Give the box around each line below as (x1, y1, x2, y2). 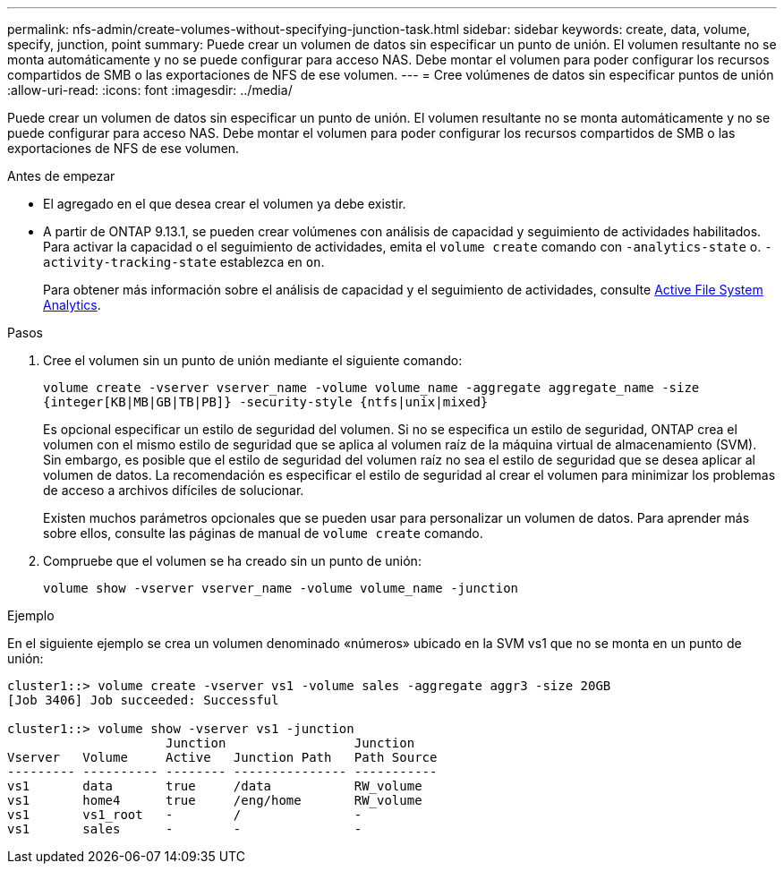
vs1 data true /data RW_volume (7, 779, 422, 793)
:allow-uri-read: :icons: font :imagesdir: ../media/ (7, 82, 293, 98)
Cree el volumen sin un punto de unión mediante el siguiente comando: (43, 353, 463, 368)
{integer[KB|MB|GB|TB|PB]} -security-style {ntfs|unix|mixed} (43, 395, 489, 409)
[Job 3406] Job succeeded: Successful (7, 693, 279, 707)
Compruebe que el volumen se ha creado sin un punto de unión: (43, 553, 422, 568)
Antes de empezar (7, 168, 115, 184)
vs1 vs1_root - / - (7, 807, 362, 822)
